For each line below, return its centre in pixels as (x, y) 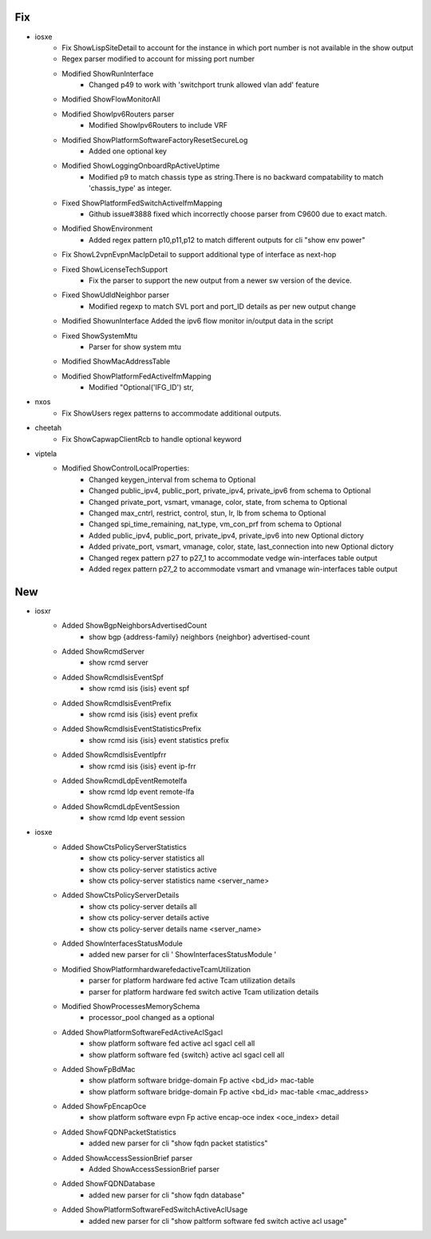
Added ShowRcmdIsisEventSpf (113, 677)
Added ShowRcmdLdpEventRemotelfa (125, 780)
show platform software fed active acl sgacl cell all (172, 1043)
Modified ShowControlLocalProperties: (126, 468)
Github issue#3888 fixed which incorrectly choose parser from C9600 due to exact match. (238, 214)
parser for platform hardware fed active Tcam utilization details (192, 981)
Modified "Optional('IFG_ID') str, (142, 387)
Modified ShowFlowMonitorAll (111, 99)
